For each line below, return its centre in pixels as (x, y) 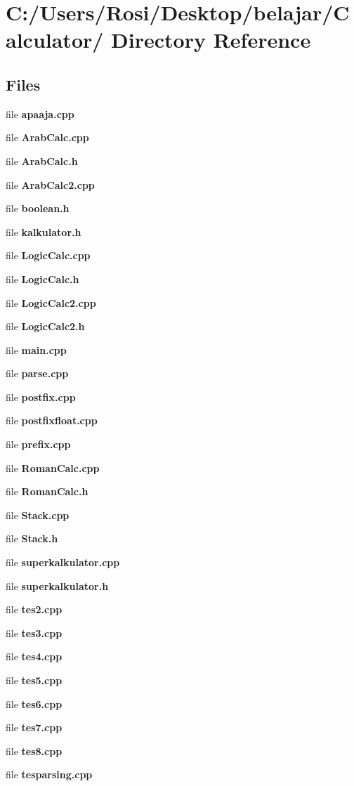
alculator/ (55, 40)
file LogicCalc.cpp (48, 255)
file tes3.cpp (34, 633)
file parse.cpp (37, 373)
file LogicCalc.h (42, 279)
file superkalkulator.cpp (63, 562)
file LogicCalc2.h (45, 326)
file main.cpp (36, 349)
